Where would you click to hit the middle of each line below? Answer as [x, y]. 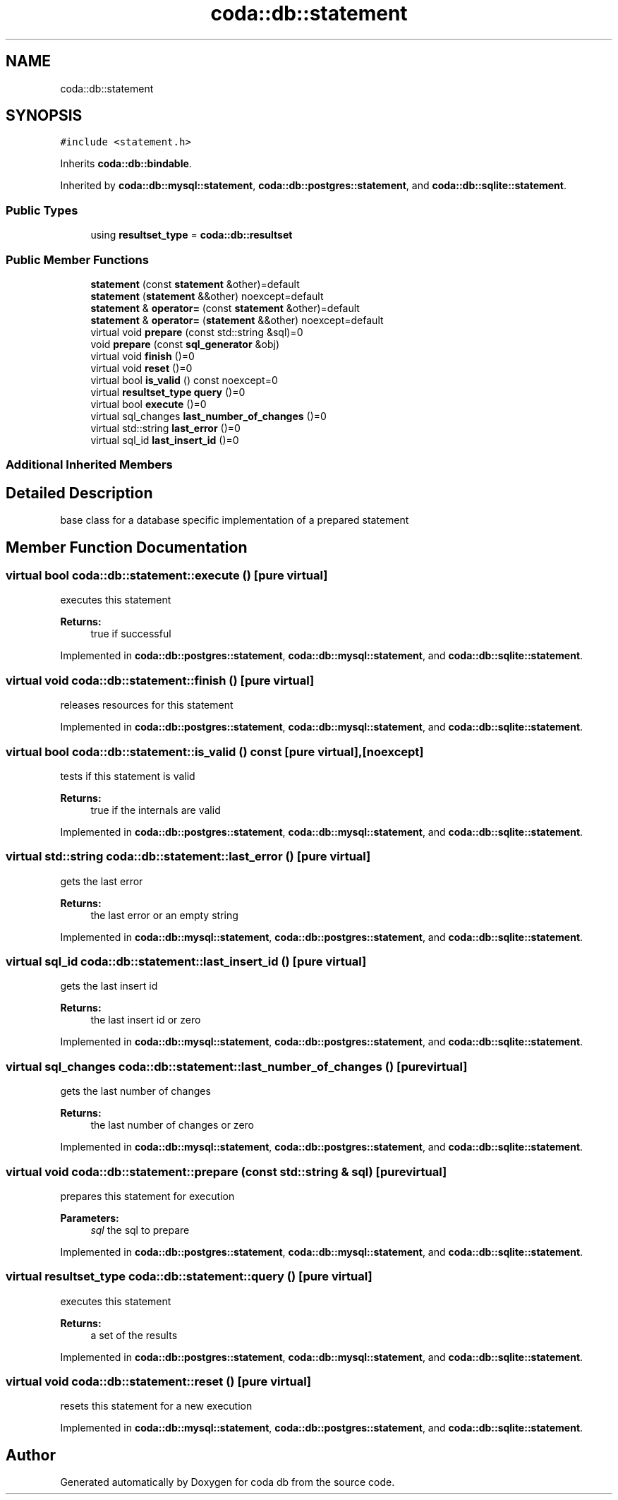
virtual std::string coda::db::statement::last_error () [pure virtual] [188, 857]
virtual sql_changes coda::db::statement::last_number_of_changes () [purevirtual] [237, 1066]
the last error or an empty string [164, 915]
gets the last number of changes [135, 1091]
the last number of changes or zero [172, 1125]
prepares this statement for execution [147, 1196]
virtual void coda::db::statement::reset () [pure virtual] [159, 1381]
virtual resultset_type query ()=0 [168, 392]
